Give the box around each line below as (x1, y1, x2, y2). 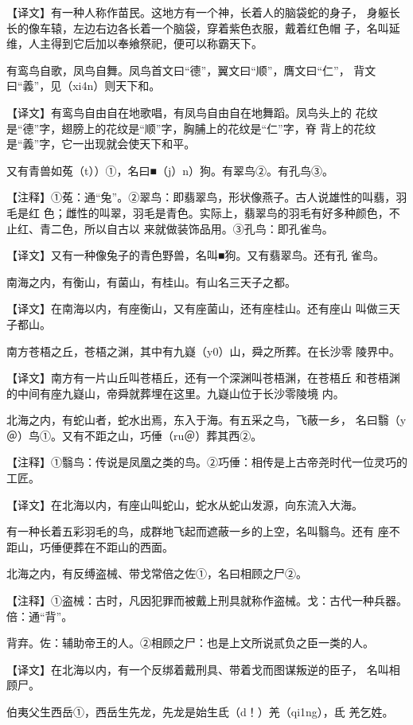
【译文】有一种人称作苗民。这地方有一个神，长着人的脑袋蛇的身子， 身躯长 (6, 4, 400, 20)
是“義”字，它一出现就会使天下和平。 (6, 135, 196, 152)
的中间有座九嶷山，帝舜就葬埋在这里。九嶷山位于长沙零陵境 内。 (6, 384, 345, 401)
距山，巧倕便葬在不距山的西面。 (6, 538, 173, 555)
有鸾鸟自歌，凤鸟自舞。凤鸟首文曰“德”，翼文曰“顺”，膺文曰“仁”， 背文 (6, 61, 376, 78)
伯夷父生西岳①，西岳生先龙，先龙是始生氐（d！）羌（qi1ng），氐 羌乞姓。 (6, 704, 394, 719)
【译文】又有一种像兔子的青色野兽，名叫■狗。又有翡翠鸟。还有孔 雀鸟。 (6, 247, 385, 263)
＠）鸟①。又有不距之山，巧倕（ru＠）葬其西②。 (6, 427, 263, 443)
